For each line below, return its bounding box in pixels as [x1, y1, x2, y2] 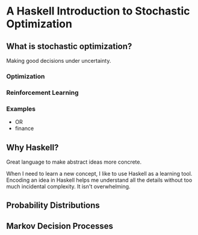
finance [14, 125, 34, 132]
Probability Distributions [6, 201, 101, 211]
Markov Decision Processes [6, 221, 113, 231]
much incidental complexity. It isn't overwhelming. [6, 182, 131, 190]
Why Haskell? [6, 142, 59, 152]
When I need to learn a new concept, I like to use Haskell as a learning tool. [6, 170, 193, 177]
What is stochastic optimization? [6, 41, 132, 51]
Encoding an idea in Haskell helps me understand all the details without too [6, 176, 193, 184]
